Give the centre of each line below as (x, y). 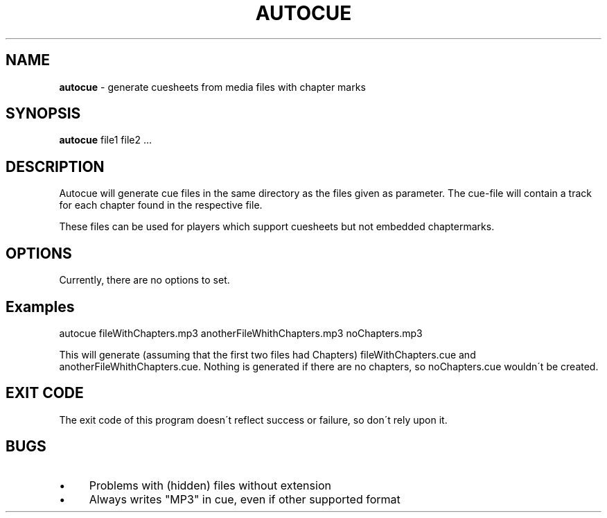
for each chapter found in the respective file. (161, 205)
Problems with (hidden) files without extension (210, 485)
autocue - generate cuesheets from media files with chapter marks (212, 87)
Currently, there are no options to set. (144, 280)
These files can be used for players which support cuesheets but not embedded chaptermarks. (277, 227)
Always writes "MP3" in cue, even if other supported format (245, 499)
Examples (40, 307)
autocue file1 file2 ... (106, 140)
